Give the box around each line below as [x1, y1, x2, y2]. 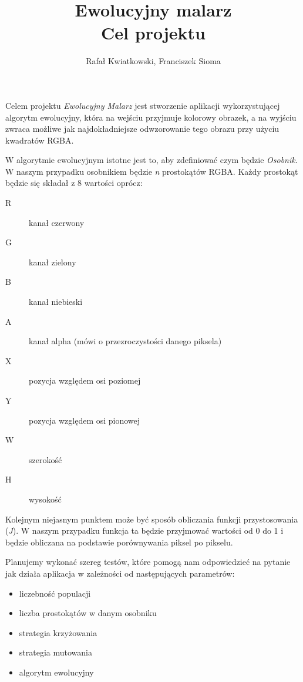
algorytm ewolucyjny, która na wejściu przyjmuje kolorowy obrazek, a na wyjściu [5, 111, 297, 123]
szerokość [29, 453, 62, 465]
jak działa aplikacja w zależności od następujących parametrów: [5, 567, 235, 579]
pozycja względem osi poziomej [29, 374, 141, 387]
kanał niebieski [29, 295, 83, 308]
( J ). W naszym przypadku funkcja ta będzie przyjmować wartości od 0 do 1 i [5, 524, 284, 537]
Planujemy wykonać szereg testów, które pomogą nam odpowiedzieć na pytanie [5, 555, 291, 568]
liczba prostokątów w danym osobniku [19, 607, 157, 619]
